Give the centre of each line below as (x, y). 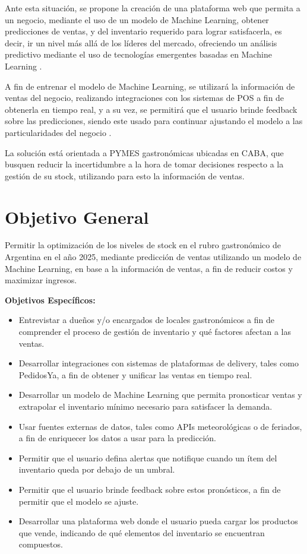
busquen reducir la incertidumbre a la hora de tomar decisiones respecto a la (144, 164)
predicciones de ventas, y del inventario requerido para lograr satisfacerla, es (143, 31)
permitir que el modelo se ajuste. (79, 501)
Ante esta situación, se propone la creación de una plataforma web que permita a (153, 8)
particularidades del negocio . (58, 132)
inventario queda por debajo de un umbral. (97, 469)
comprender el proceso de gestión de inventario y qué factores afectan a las (155, 331)
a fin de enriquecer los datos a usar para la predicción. (117, 438)
